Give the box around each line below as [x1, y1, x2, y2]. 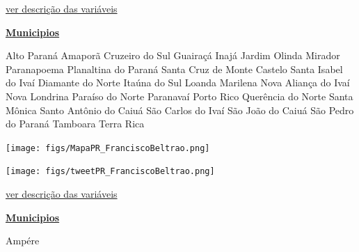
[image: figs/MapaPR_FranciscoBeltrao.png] [6, 143, 210, 153]
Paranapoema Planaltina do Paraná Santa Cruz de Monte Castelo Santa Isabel [6, 61, 343, 76]
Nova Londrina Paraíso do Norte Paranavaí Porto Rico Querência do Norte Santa [6, 88, 353, 103]
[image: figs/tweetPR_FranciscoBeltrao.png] [6, 166, 215, 177]
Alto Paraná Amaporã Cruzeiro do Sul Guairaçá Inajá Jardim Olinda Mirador [6, 48, 340, 63]
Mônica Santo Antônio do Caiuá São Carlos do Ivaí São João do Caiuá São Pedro [6, 102, 354, 117]
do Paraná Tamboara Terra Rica [6, 116, 145, 131]
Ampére [6, 233, 40, 248]
